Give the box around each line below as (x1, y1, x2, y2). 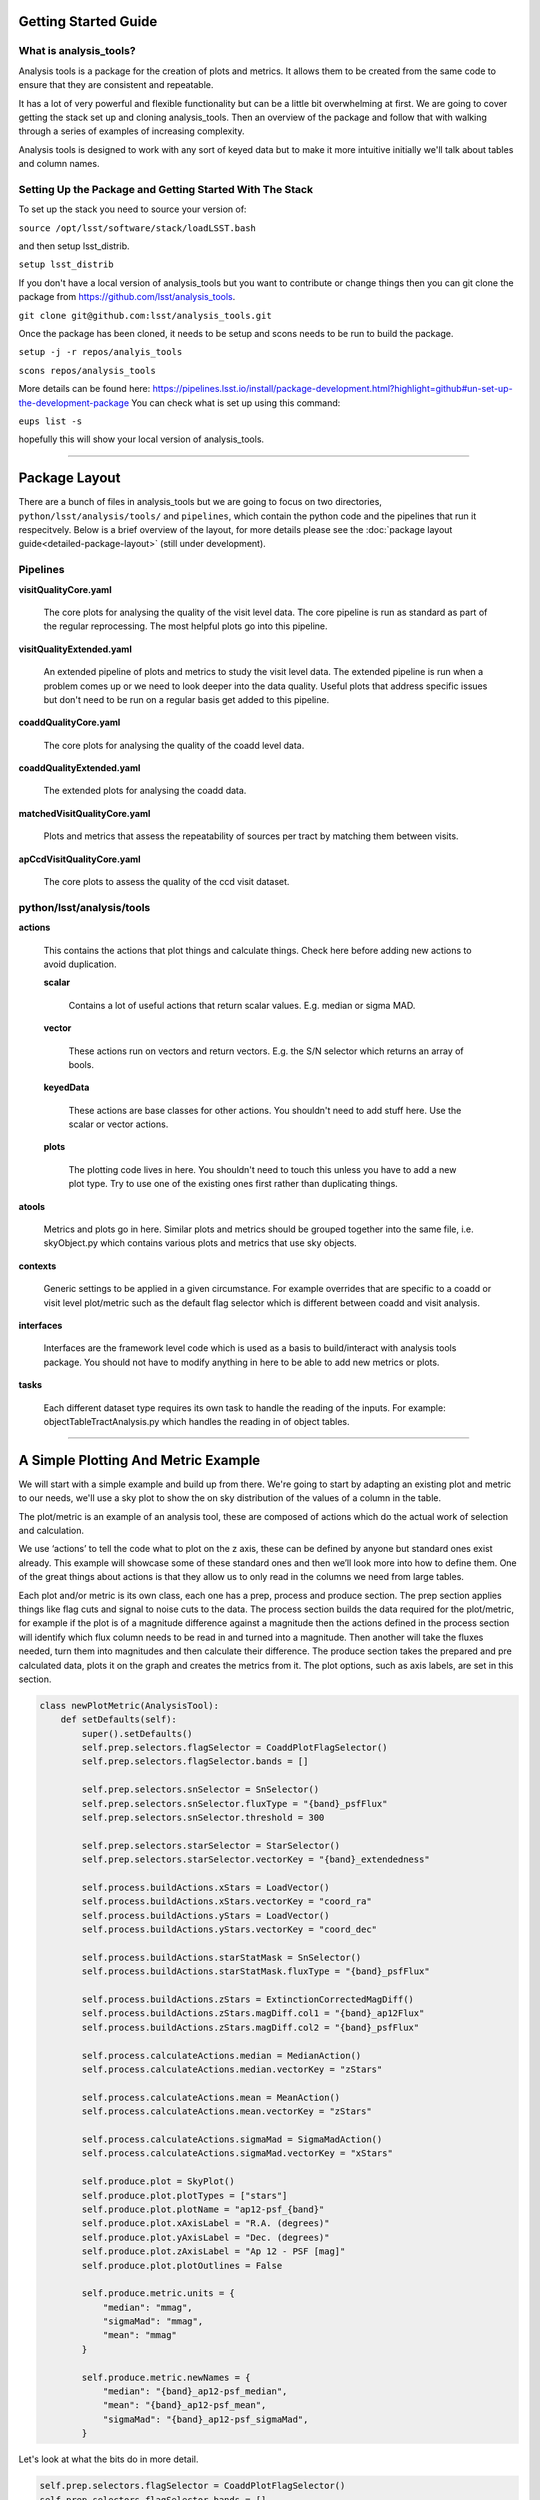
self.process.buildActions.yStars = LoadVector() (81, 1910, 330, 1921)
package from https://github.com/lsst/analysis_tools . (18, 291, 236, 303)
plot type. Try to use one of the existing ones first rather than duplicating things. (68, 1178, 399, 1190)
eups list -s (18, 415, 83, 427)
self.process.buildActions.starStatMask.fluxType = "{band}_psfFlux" (81, 1966, 430, 1977)
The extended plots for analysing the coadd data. (43, 785, 247, 797)
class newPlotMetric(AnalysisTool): (39, 1700, 220, 1711)
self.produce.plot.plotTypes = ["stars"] (81, 2190, 288, 2201)
